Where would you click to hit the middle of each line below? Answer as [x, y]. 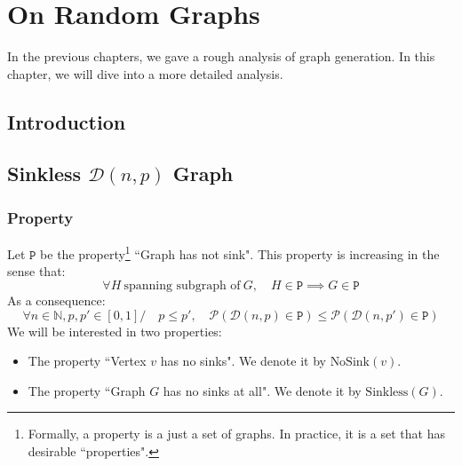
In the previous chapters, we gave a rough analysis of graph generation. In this [221, 56]
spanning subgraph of [182, 285]
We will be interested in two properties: [115, 331]
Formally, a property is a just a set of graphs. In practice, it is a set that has [236, 434]
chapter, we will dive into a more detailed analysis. [145, 73]
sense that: [36, 271]
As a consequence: [56, 300]
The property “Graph [87, 390]
